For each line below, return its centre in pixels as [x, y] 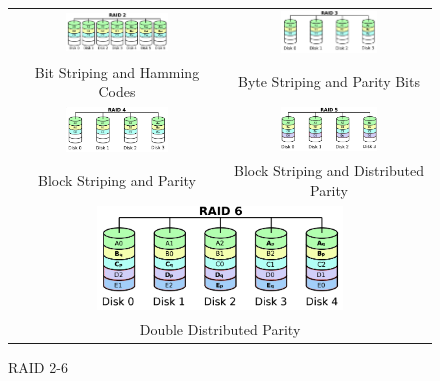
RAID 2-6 [38, 367]
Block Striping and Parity [116, 180]
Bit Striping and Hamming [117, 71]
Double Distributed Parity [220, 328]
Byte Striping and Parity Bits [328, 81]
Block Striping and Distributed [328, 170]
